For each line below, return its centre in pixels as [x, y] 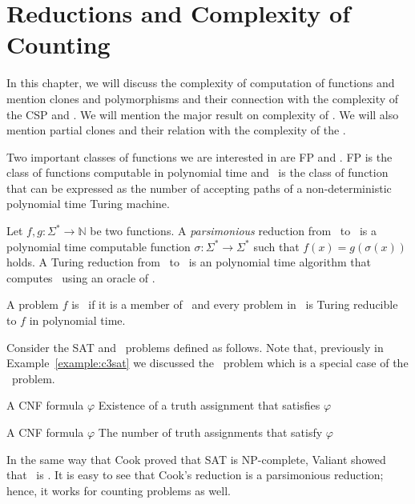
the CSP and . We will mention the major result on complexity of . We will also [203, 114]
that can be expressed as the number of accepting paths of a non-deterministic [199, 188]
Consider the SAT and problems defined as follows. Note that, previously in [195, 347]
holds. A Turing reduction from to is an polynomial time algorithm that [189, 262]
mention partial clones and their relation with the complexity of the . [176, 130]
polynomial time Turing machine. [88, 204]
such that [276, 246]
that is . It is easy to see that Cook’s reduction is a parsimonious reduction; [195, 475]
